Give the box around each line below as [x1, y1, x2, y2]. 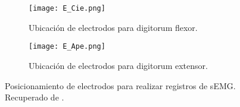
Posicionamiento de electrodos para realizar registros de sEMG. [5, 79, 236, 92]
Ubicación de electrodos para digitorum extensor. [29, 59, 208, 71]
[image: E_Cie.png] [29, 4, 105, 12]
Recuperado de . [5, 91, 64, 103]
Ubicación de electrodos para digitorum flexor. [29, 21, 198, 33]
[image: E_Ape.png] [29, 42, 105, 51]
